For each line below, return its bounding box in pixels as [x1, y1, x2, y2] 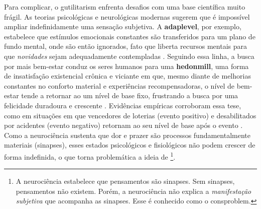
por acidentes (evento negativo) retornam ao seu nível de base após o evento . [4, 120, 243, 130]
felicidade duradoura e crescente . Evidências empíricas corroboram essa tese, [4, 100, 241, 110]
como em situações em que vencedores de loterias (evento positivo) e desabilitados [4, 110, 256, 120]
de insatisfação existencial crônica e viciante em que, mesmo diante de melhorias [4, 71, 251, 81]
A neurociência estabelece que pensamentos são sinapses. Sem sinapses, [16, 176, 235, 186]
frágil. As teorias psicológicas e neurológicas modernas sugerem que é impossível [4, 11, 250, 22]
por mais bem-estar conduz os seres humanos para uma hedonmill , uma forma [4, 60, 249, 71]
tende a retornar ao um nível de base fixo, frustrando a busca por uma [21, 90, 238, 101]
